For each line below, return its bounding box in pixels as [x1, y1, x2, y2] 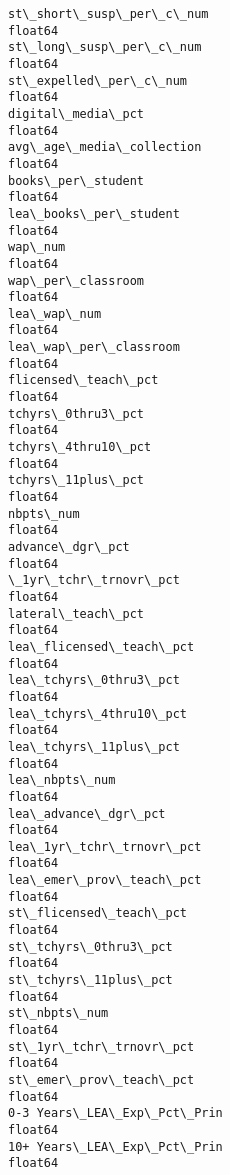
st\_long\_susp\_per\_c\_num [8, 40, 202, 55]
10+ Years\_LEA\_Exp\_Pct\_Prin [8, 1139, 223, 1154]
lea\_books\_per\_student [8, 206, 180, 221]
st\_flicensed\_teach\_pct [8, 906, 187, 921]
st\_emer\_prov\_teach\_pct [8, 1073, 195, 1087]
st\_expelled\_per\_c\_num [8, 73, 187, 88]
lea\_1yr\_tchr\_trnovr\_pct [8, 839, 202, 854]
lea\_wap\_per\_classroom [8, 340, 180, 355]
